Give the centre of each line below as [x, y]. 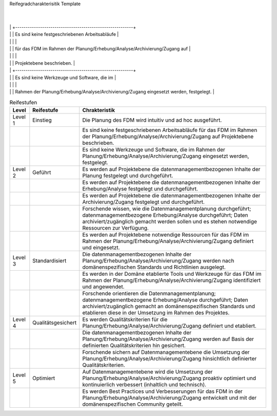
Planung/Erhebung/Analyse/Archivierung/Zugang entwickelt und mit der [170, 398]
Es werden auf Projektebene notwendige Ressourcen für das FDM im [166, 235]
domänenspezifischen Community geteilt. [133, 404]
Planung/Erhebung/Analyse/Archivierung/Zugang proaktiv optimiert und [169, 379]
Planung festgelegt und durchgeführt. [128, 176]
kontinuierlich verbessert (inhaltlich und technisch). [144, 385]
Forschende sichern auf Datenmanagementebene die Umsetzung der [166, 352]
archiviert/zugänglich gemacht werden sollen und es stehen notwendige [170, 222]
